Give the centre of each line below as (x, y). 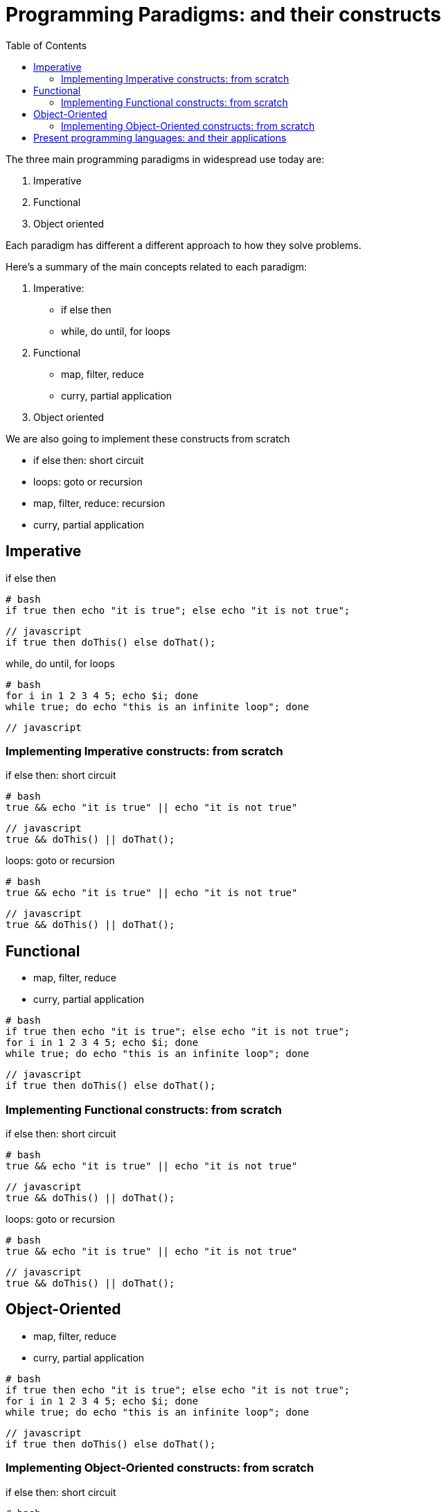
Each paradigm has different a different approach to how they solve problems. (184, 245)
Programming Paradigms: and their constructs (223, 15)
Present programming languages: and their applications (160, 137)
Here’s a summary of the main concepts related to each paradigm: (157, 266)
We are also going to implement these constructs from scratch (148, 438)
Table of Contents (46, 45)
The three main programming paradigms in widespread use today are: (165, 159)
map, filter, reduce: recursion (99, 503)
